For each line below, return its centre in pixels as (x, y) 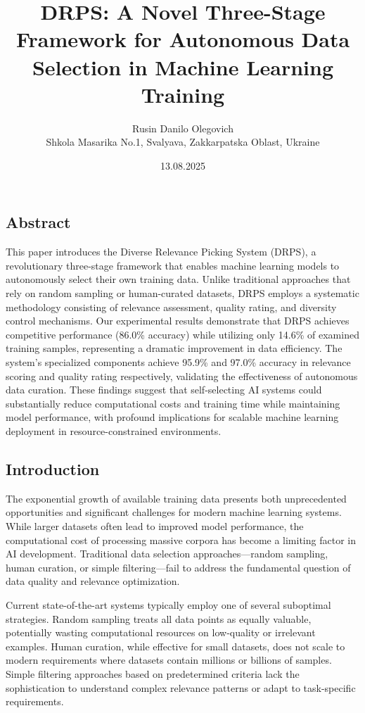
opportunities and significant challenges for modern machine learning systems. (174, 512)
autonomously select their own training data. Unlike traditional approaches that (178, 279)
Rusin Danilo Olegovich (183, 128)
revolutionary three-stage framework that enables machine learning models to (173, 265)
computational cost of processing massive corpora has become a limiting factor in (181, 540)
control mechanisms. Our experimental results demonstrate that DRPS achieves (178, 321)
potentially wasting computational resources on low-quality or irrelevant (161, 632)
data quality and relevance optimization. (93, 581)
